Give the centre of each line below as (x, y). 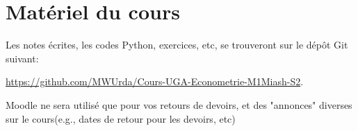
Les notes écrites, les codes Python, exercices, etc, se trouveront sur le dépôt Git (177, 45)
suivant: (22, 58)
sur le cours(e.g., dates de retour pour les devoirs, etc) (121, 118)
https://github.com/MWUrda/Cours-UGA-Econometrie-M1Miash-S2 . (155, 81)
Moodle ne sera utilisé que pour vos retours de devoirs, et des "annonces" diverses (179, 104)
